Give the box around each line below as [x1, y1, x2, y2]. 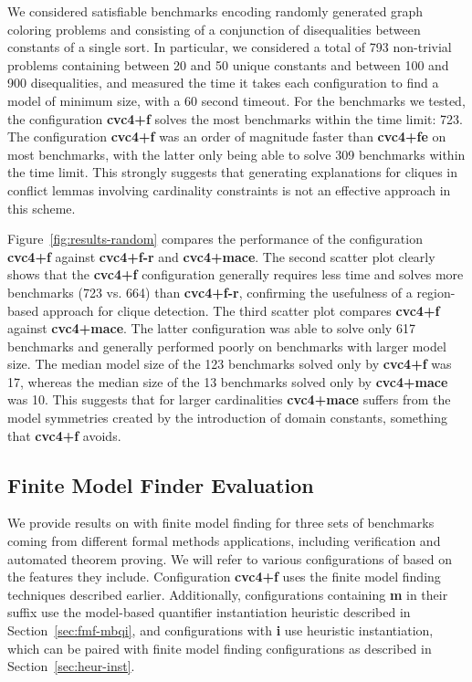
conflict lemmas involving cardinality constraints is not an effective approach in [7, 180, 451, 199]
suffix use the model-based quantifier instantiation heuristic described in [7, 603, 411, 622]
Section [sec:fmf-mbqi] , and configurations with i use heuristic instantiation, [7, 621, 434, 640]
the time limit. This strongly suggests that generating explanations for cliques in [7, 163, 457, 182]
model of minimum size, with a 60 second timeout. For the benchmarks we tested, [7, 90, 466, 110]
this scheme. [7, 198, 76, 217]
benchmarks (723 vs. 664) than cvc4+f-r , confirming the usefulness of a [7, 282, 413, 301]
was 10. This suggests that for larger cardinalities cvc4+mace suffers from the [7, 390, 451, 409]
